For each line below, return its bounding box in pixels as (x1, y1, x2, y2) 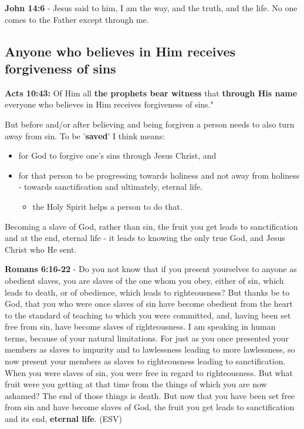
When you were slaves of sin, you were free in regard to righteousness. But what (5, 366, 293, 378)
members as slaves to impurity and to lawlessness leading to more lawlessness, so (5, 343, 295, 356)
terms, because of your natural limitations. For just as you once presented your (5, 331, 289, 344)
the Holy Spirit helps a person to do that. (32, 200, 183, 212)
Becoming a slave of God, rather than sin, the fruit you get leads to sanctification (5, 220, 298, 232)
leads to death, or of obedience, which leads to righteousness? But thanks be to (5, 286, 290, 298)
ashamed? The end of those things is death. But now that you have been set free (5, 389, 295, 401)
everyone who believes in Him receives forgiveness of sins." (5, 98, 214, 110)
